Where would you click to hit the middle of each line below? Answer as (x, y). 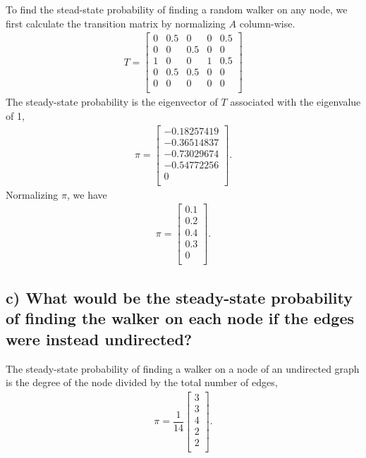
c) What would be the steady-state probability (179, 298)
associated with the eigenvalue (295, 102)
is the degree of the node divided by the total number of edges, (142, 382)
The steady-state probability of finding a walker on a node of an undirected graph (183, 368)
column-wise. (267, 23)
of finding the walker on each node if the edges (180, 318)
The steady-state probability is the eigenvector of (112, 102)
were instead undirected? (99, 339)
